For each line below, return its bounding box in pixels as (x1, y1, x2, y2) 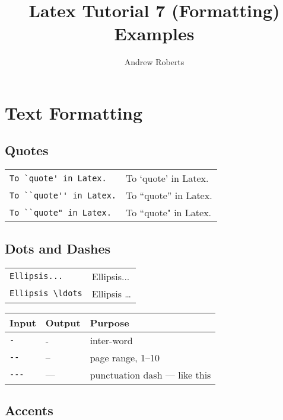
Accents (5, 400, 53, 419)
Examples (114, 21, 195, 46)
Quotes (5, 141, 49, 159)
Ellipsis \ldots (9, 288, 82, 298)
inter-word (90, 333, 133, 347)
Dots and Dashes (5, 239, 110, 257)
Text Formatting (5, 100, 143, 124)
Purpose (90, 315, 129, 329)
